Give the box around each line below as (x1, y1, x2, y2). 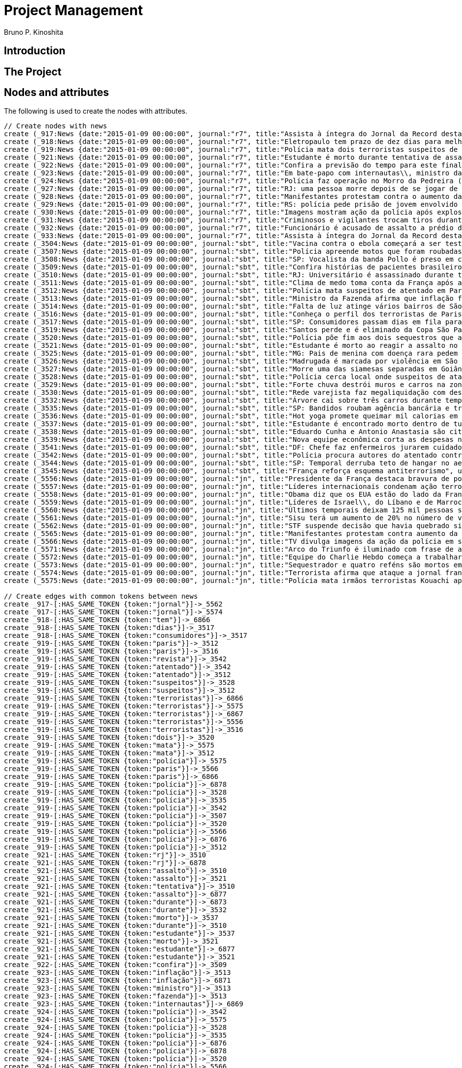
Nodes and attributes (4, 86, 109, 99)
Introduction (4, 45, 66, 57)
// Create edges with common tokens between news (4, 592, 198, 601)
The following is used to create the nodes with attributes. (4, 107, 187, 116)
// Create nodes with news (4, 122, 107, 130)
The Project (4, 65, 62, 78)
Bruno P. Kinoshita (4, 27, 64, 36)
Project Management (4, 2, 143, 19)
